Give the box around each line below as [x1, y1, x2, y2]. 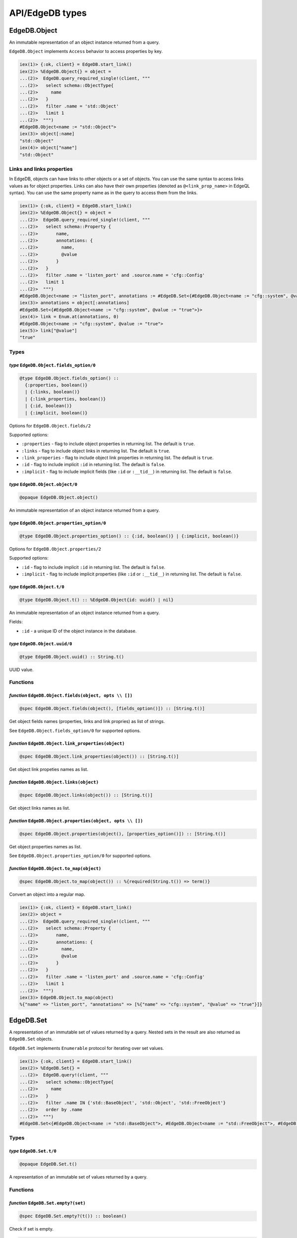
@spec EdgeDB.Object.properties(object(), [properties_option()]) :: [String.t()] [19, 831, 226, 836]
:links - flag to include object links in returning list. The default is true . [21, 448, 170, 454]
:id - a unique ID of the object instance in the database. [21, 628, 137, 634]
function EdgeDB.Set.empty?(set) [9, 1200, 86, 1206]
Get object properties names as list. [9, 843, 82, 849]
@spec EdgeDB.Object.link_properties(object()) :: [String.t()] [19, 753, 179, 759]
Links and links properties [9, 165, 73, 172]
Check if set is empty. [9, 1226, 54, 1232]
